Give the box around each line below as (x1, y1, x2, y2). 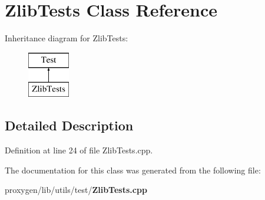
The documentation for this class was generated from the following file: (5, 163, 261, 176)
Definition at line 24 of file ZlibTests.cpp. (5, 144, 153, 156)
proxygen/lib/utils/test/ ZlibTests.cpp (5, 183, 147, 196)
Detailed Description (5, 116, 134, 135)
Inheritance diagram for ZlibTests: (5, 32, 128, 44)
